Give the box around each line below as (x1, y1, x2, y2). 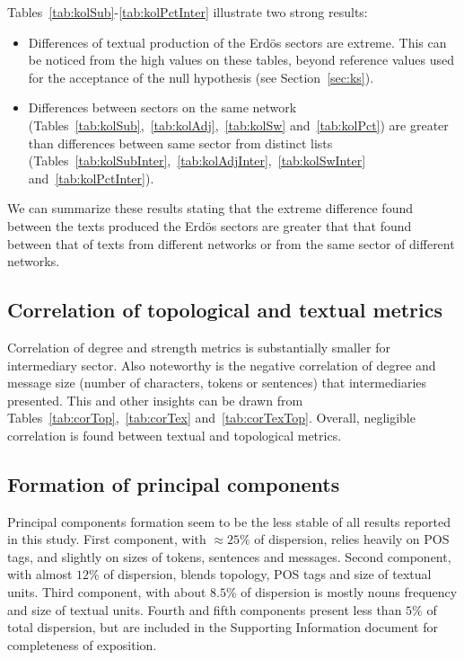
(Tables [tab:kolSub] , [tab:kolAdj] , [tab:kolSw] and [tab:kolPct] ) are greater (28, 115, 449, 134)
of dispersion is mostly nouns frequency (241, 583, 458, 602)
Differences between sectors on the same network (28, 98, 297, 117)
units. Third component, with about (7, 583, 206, 602)
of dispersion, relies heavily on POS (254, 530, 450, 549)
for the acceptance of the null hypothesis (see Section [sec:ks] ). (28, 67, 374, 86)
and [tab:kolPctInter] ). (28, 168, 154, 187)
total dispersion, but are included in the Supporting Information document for (7, 618, 438, 637)
